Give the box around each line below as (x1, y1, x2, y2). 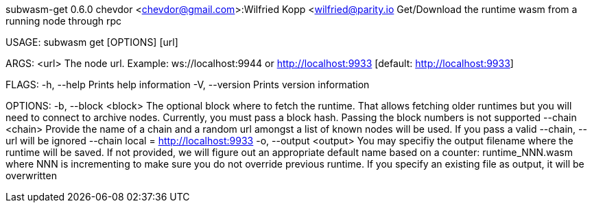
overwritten (5, 170, 57, 181)
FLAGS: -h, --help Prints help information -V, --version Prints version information (5, 79, 370, 90)
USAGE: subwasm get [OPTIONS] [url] (5, 36, 178, 48)
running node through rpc (5, 15, 122, 27)
